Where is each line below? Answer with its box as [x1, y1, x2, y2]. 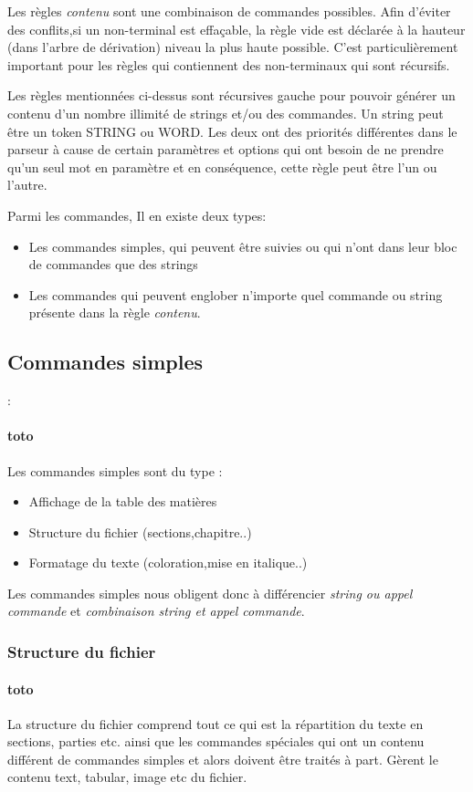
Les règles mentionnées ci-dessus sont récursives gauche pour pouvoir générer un [7, 86, 456, 105]
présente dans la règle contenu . [28, 303, 201, 322]
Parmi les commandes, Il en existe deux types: [7, 205, 267, 224]
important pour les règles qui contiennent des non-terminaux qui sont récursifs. [7, 55, 450, 74]
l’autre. [7, 175, 47, 194]
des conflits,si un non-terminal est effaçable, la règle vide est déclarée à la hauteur [7, 19, 466, 38]
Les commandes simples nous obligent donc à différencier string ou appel [7, 583, 413, 602]
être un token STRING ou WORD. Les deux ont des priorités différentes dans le [7, 121, 457, 141]
